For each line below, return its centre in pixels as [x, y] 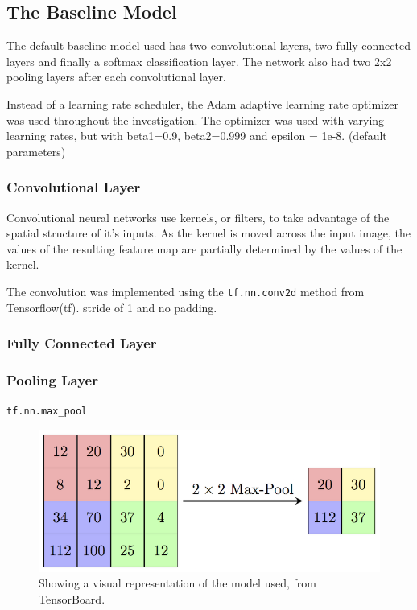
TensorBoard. [72, 599]
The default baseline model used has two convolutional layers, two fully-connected [208, 45]
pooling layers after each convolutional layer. [116, 77]
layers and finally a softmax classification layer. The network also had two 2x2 [199, 61]
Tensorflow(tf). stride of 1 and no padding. [112, 307]
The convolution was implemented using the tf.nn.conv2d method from [186, 291]
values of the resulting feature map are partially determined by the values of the [204, 248]
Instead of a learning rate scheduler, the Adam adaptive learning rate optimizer [202, 103]
